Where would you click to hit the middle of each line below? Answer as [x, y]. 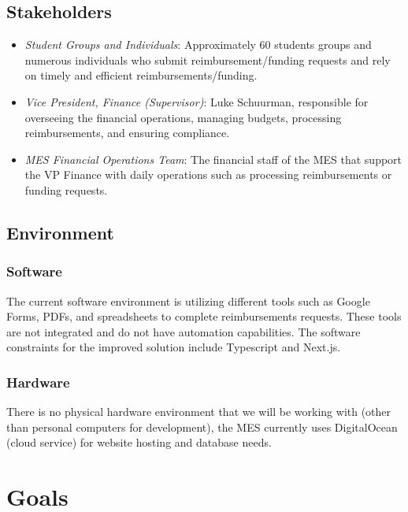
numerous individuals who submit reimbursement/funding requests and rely [208, 59]
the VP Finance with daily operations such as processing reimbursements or [208, 174]
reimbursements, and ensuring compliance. [127, 133]
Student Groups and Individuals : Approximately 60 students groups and [198, 45]
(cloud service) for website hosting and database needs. [139, 442]
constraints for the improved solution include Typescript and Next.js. [174, 347]
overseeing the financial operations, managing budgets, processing [183, 117]
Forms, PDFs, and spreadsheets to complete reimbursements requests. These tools [204, 316]
